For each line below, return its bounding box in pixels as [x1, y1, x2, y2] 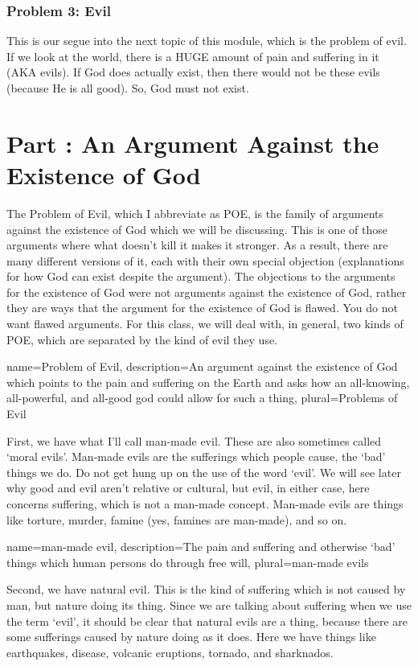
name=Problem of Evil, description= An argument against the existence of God [6, 358, 398, 375]
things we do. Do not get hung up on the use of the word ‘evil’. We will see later [6, 463, 401, 480]
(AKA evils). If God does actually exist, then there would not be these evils [6, 64, 380, 80]
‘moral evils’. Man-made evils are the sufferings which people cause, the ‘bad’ [6, 448, 386, 465]
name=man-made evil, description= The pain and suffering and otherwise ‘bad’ [6, 538, 395, 555]
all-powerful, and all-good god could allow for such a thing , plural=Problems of [6, 389, 398, 406]
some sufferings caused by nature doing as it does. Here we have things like [6, 628, 376, 645]
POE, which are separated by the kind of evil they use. [6, 331, 278, 347]
